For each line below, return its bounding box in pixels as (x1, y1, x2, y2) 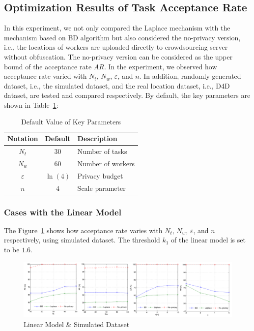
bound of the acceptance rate (4, 61, 92, 71)
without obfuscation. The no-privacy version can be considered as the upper (4, 51, 233, 61)
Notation (7, 133, 38, 144)
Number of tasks (77, 146, 127, 156)
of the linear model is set (171, 235, 246, 245)
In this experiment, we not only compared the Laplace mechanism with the (4, 23, 230, 33)
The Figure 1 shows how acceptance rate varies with (4, 225, 163, 235)
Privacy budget (77, 170, 123, 181)
